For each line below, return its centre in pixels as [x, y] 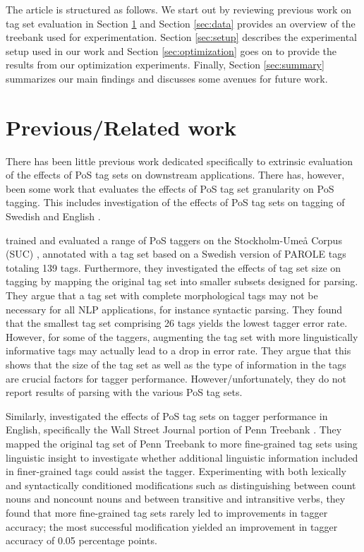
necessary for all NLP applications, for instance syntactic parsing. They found [174, 309]
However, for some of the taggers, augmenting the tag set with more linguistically [182, 336]
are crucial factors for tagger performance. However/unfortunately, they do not [176, 378]
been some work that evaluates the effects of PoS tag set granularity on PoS [170, 188]
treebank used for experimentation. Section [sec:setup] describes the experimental [181, 37]
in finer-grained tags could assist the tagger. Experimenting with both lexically [176, 471]
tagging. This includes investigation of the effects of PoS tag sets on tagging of [175, 202]
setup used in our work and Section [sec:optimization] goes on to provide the [171, 50]
